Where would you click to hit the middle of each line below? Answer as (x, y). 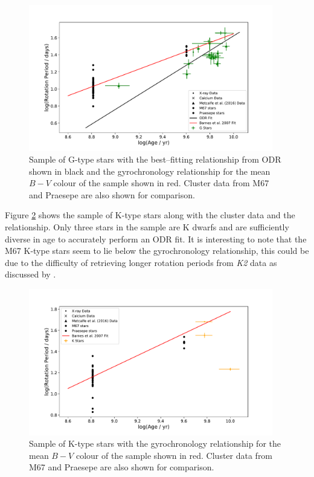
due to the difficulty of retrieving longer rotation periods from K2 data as (141, 262)
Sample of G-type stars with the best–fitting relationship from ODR (155, 159)
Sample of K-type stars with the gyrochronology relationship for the (155, 443)
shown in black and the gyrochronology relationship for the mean (150, 171)
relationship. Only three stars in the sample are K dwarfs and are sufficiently (147, 227)
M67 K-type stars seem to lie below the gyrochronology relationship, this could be (157, 251)
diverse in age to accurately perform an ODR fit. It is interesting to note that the (156, 238)
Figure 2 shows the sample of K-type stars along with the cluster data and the (150, 215)
